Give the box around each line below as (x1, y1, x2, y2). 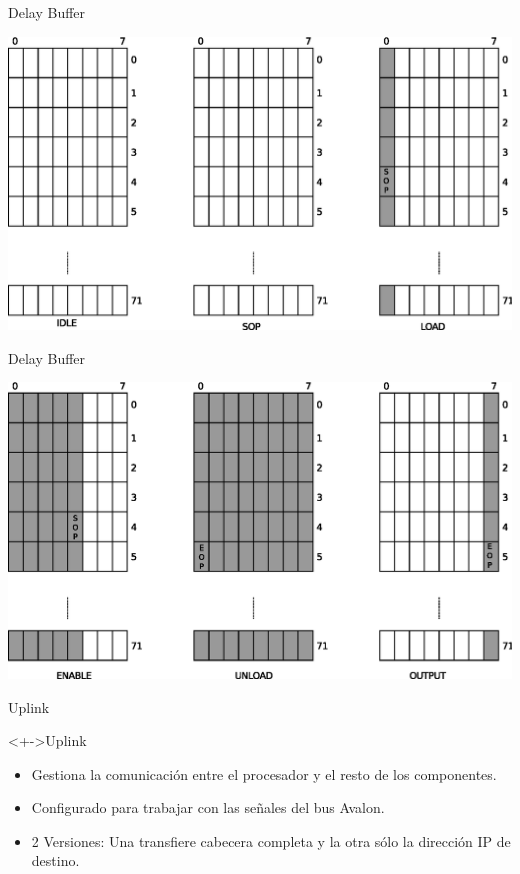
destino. (31, 850, 80, 871)
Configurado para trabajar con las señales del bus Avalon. (31, 797, 385, 818)
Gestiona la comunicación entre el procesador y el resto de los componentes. (31, 763, 497, 784)
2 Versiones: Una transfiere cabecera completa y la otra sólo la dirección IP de (31, 830, 511, 851)
